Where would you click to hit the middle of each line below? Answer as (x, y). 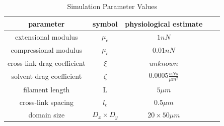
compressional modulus (47, 50)
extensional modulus (46, 37)
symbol (105, 23)
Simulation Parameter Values (112, 6)
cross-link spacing (46, 102)
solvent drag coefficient (47, 76)
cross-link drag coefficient (47, 62)
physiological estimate (164, 23)
